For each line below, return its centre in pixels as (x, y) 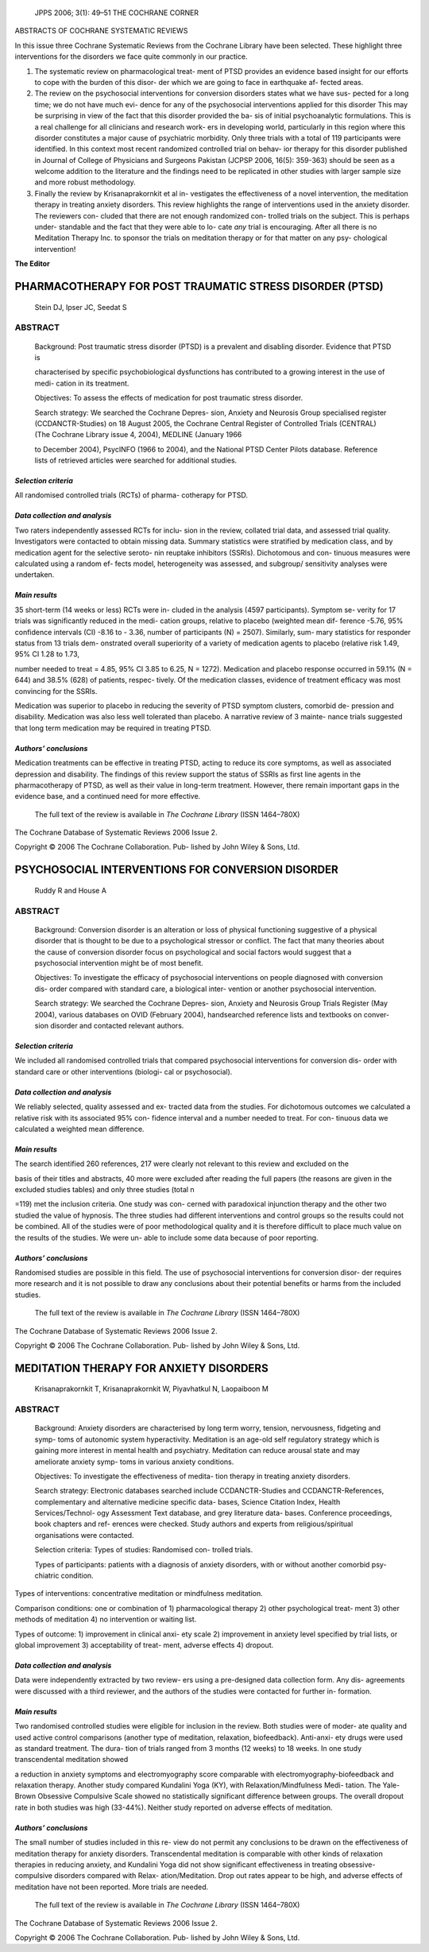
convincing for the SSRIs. (56, 691)
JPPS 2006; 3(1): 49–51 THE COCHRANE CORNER (116, 13)
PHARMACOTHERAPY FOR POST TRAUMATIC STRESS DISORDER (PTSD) (199, 287)
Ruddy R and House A (71, 890)
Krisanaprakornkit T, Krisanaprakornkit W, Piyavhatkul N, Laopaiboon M (152, 1389)
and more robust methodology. (85, 182)
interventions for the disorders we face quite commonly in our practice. (131, 56)
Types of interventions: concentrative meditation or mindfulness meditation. (139, 1594)
